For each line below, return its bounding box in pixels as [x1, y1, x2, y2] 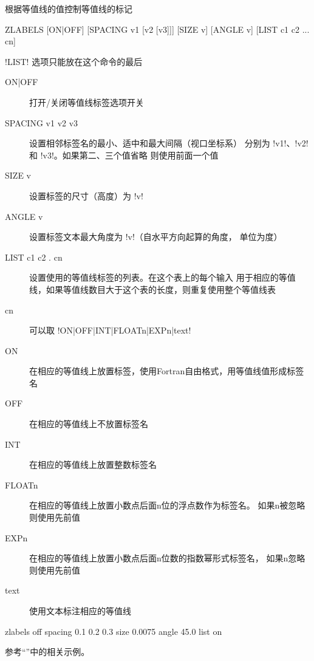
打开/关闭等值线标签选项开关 [29, 95, 144, 108]
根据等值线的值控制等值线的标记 [5, 2, 132, 15]
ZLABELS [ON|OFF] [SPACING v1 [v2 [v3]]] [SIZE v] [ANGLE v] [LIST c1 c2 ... [5, 22, 310, 35]
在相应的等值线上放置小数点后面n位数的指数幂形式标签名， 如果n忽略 [29, 552, 305, 564]
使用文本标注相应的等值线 [29, 604, 131, 617]
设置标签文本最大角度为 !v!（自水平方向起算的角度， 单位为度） [29, 230, 282, 243]
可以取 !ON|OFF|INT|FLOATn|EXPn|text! [29, 324, 191, 337]
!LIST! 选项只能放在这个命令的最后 [5, 55, 143, 67]
